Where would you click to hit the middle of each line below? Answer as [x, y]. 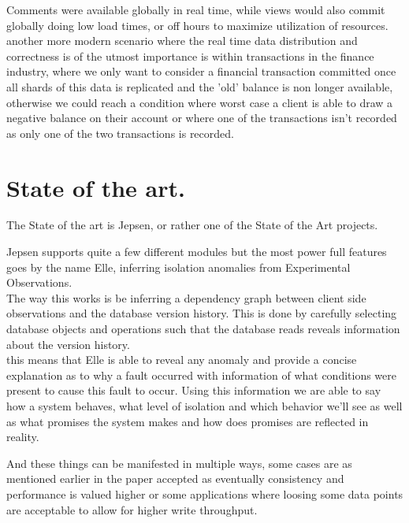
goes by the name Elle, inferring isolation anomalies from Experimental [178, 267]
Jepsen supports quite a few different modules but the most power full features [197, 252]
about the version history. [68, 344]
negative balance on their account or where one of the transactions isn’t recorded [202, 118]
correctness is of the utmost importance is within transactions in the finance [190, 56]
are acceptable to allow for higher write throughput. [132, 509]
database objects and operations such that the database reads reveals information [203, 329]
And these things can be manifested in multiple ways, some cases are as [179, 463]
